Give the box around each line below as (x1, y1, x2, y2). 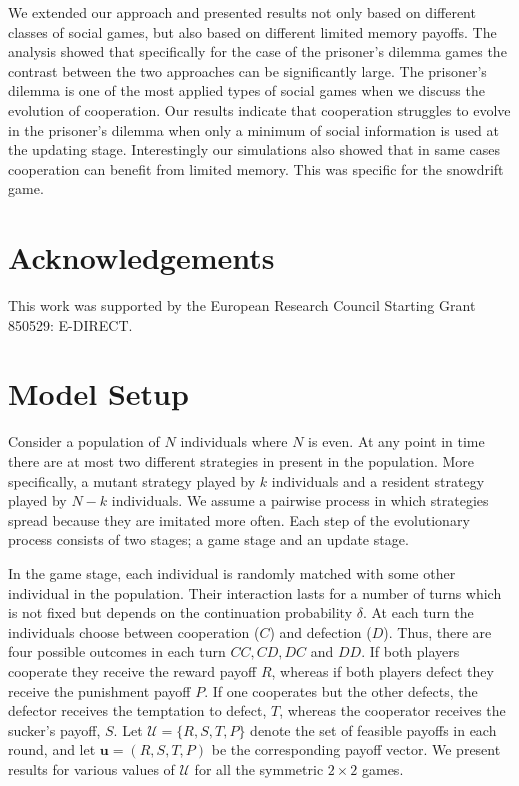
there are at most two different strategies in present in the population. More (8, 450, 475, 471)
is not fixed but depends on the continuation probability (8, 602, 353, 623)
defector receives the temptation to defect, (8, 700, 267, 721)
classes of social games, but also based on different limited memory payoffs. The (8, 21, 497, 42)
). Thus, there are (383, 621, 492, 642)
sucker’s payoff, (8, 719, 101, 740)
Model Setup (8, 373, 189, 414)
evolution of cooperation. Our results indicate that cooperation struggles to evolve (8, 99, 511, 120)
